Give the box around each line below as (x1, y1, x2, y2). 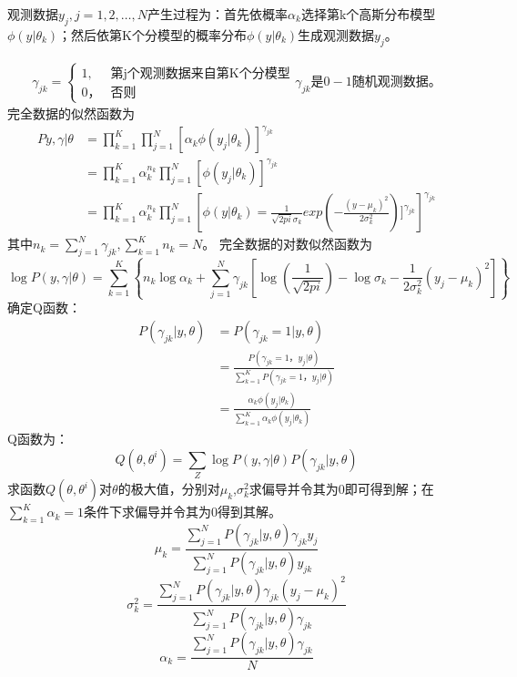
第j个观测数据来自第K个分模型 (110, 67, 290, 80)
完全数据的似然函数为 (7, 104, 135, 123)
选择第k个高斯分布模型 (300, 5, 436, 23)
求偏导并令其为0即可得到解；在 (248, 479, 434, 498)
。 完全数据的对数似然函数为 (202, 234, 373, 253)
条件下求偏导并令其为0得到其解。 (83, 502, 281, 521)
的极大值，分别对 (117, 479, 220, 498)
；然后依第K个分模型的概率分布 (58, 25, 247, 44)
